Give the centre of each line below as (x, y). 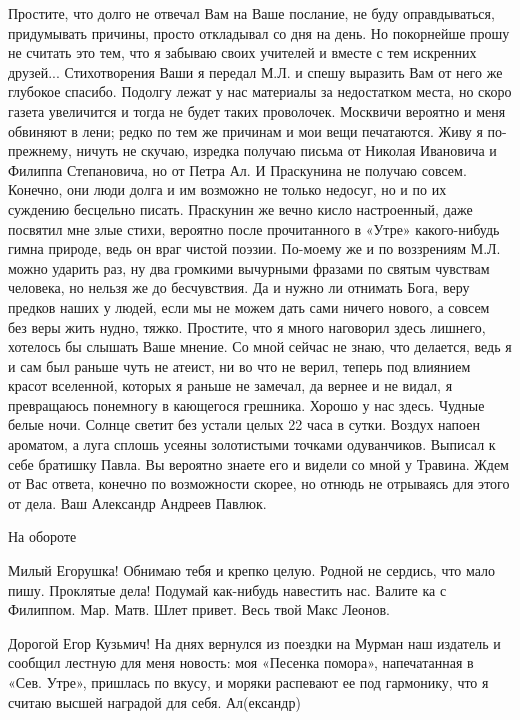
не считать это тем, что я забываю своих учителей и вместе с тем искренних (242, 52)
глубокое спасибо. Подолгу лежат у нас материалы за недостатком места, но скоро (260, 91)
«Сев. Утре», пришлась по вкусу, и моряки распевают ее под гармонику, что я (248, 682)
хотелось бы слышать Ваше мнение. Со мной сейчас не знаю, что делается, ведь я (260, 346)
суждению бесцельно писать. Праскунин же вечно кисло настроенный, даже (240, 208)
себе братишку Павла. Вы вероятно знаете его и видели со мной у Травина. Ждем (258, 463)
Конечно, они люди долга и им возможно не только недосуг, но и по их (227, 189)
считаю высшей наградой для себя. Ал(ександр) (154, 701)
